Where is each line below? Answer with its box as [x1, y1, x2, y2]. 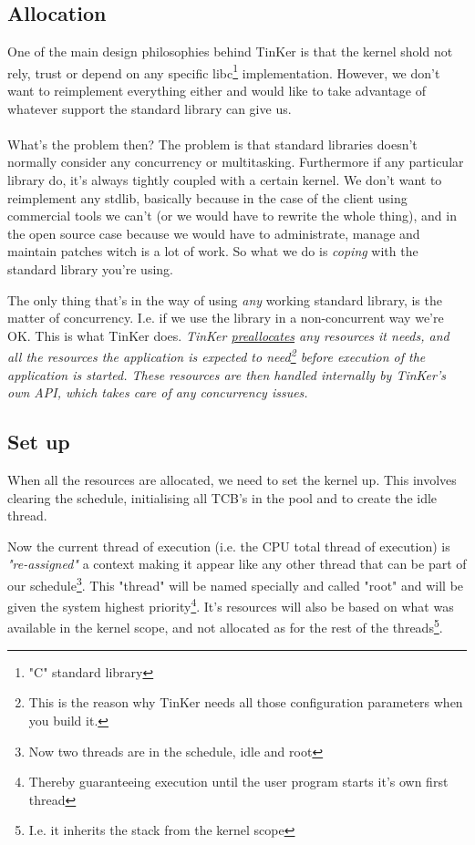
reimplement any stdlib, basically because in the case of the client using [7, 188, 408, 207]
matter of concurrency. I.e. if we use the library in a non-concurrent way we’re [7, 308, 444, 327]
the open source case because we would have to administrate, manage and [7, 223, 420, 242]
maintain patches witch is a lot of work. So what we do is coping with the [7, 242, 418, 261]
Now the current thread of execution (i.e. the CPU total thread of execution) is [7, 536, 450, 555]
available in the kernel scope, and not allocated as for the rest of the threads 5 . [7, 615, 443, 637]
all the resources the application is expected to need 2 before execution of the [7, 345, 426, 366]
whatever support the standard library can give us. [7, 98, 292, 118]
